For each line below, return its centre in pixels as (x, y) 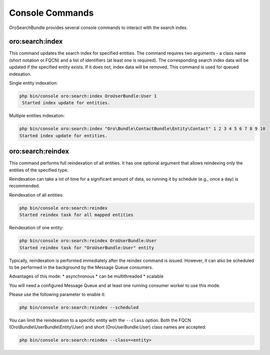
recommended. (25, 186)
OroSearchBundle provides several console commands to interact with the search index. (98, 28)
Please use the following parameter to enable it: (57, 294)
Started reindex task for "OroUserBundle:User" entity (87, 248)
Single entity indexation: (34, 83)
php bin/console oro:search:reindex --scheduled (79, 307)
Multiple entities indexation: (37, 116)
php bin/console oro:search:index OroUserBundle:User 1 (88, 96)
